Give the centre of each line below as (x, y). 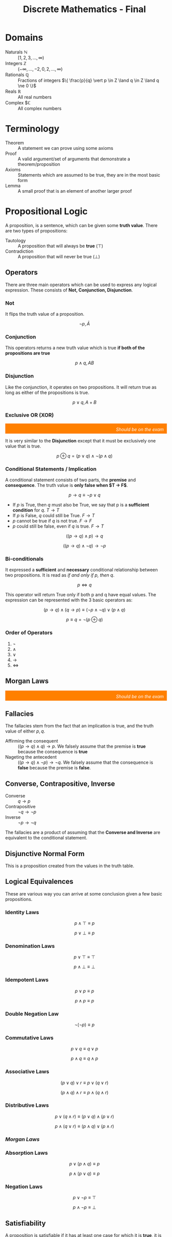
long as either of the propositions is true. (47, 392)
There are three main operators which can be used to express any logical (81, 285)
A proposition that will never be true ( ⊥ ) (59, 256)
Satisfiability (26, 1223)
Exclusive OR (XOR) (30, 415)
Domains (24, 38)
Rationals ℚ (17, 75)
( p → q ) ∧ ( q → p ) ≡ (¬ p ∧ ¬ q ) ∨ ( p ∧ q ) (84, 610)
